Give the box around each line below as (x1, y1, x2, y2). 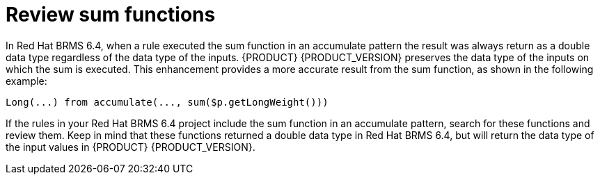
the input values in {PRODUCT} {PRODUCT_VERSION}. (6, 140, 255, 153)
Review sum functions (6, 3, 216, 26)
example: (6, 74, 47, 87)
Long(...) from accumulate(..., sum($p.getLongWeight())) (6, 96, 329, 108)
